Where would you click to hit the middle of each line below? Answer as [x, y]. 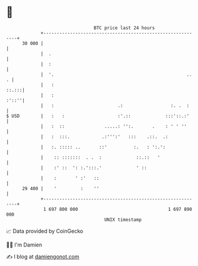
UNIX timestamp [123, 219]
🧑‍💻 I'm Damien [24, 245]
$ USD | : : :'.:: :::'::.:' [98, 116]
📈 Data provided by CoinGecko [45, 231]
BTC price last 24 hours [124, 28]
